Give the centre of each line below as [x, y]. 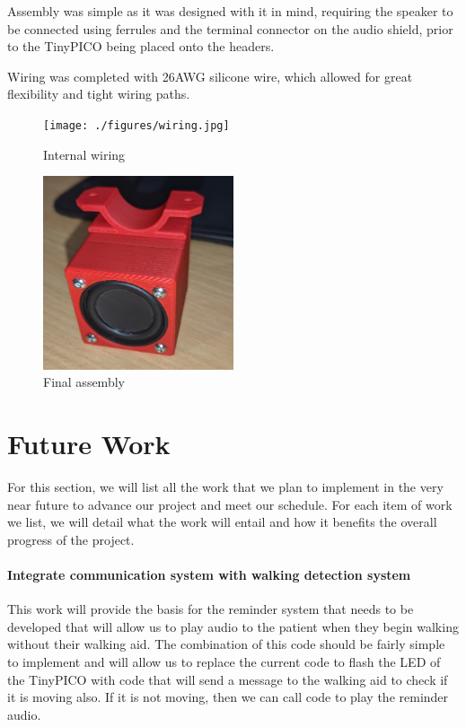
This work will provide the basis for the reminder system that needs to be [211, 609]
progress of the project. [71, 539]
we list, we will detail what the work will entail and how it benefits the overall [222, 522]
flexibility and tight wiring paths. [99, 94]
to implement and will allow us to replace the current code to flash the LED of [224, 661]
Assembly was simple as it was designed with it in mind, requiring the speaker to [230, 11]
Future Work [89, 444]
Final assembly [84, 382]
